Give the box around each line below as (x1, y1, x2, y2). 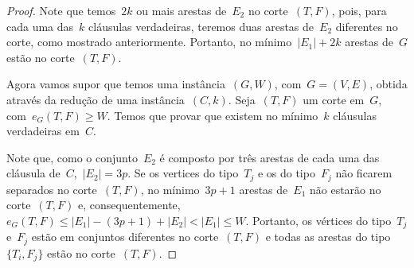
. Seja (228, 91, 256, 107)
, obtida (369, 76, 408, 92)
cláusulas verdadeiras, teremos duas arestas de (88, 17, 314, 34)
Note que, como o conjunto (6, 149, 138, 165)
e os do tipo (257, 165, 315, 181)
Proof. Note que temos (6, 2, 116, 18)
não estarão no (309, 181, 381, 197)
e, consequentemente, (77, 196, 181, 213)
